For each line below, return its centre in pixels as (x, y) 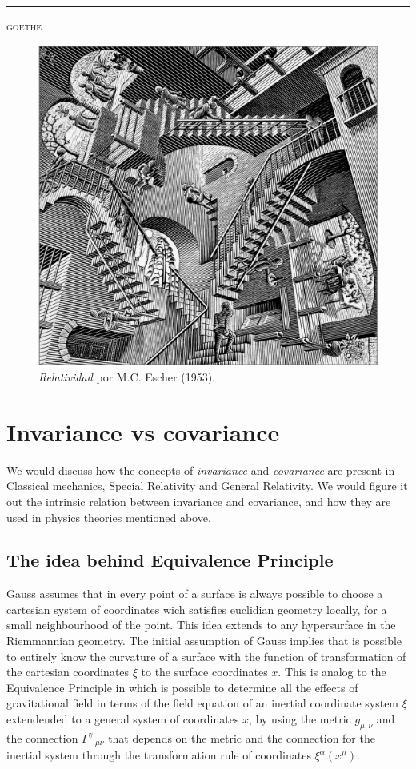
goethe (24, 26)
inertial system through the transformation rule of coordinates (159, 755)
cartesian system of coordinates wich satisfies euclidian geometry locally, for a (197, 609)
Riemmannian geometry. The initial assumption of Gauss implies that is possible (204, 641)
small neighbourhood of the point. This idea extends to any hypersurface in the (201, 625)
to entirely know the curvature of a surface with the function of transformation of (206, 656)
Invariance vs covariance (143, 431)
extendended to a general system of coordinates (123, 719)
